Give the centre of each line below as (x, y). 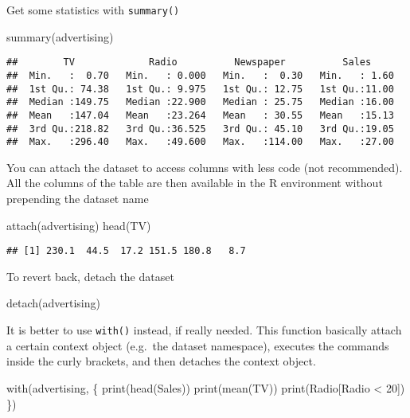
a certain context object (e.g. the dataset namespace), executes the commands (198, 345)
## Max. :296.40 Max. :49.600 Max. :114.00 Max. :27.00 (200, 142)
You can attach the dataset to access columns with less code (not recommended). (205, 167)
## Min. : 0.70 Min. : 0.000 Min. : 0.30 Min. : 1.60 (200, 75)
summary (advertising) (60, 36)
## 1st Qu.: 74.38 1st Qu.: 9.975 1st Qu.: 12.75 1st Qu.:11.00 (200, 89)
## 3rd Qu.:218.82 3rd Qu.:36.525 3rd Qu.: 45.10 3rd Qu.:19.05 (200, 129)
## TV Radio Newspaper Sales (189, 63)
